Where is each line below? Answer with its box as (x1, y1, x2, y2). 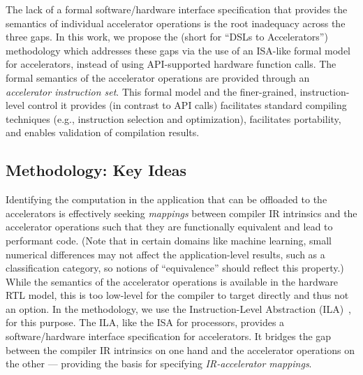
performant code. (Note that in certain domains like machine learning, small (6, 233, 332, 247)
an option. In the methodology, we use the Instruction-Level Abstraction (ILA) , (6, 301, 351, 316)
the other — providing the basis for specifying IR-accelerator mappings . (6, 356, 312, 371)
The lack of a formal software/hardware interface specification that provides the (6, 2, 348, 16)
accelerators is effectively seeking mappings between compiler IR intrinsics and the (6, 205, 357, 220)
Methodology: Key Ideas (6, 159, 187, 181)
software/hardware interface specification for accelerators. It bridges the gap (6, 329, 332, 344)
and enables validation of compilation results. (6, 125, 200, 140)
